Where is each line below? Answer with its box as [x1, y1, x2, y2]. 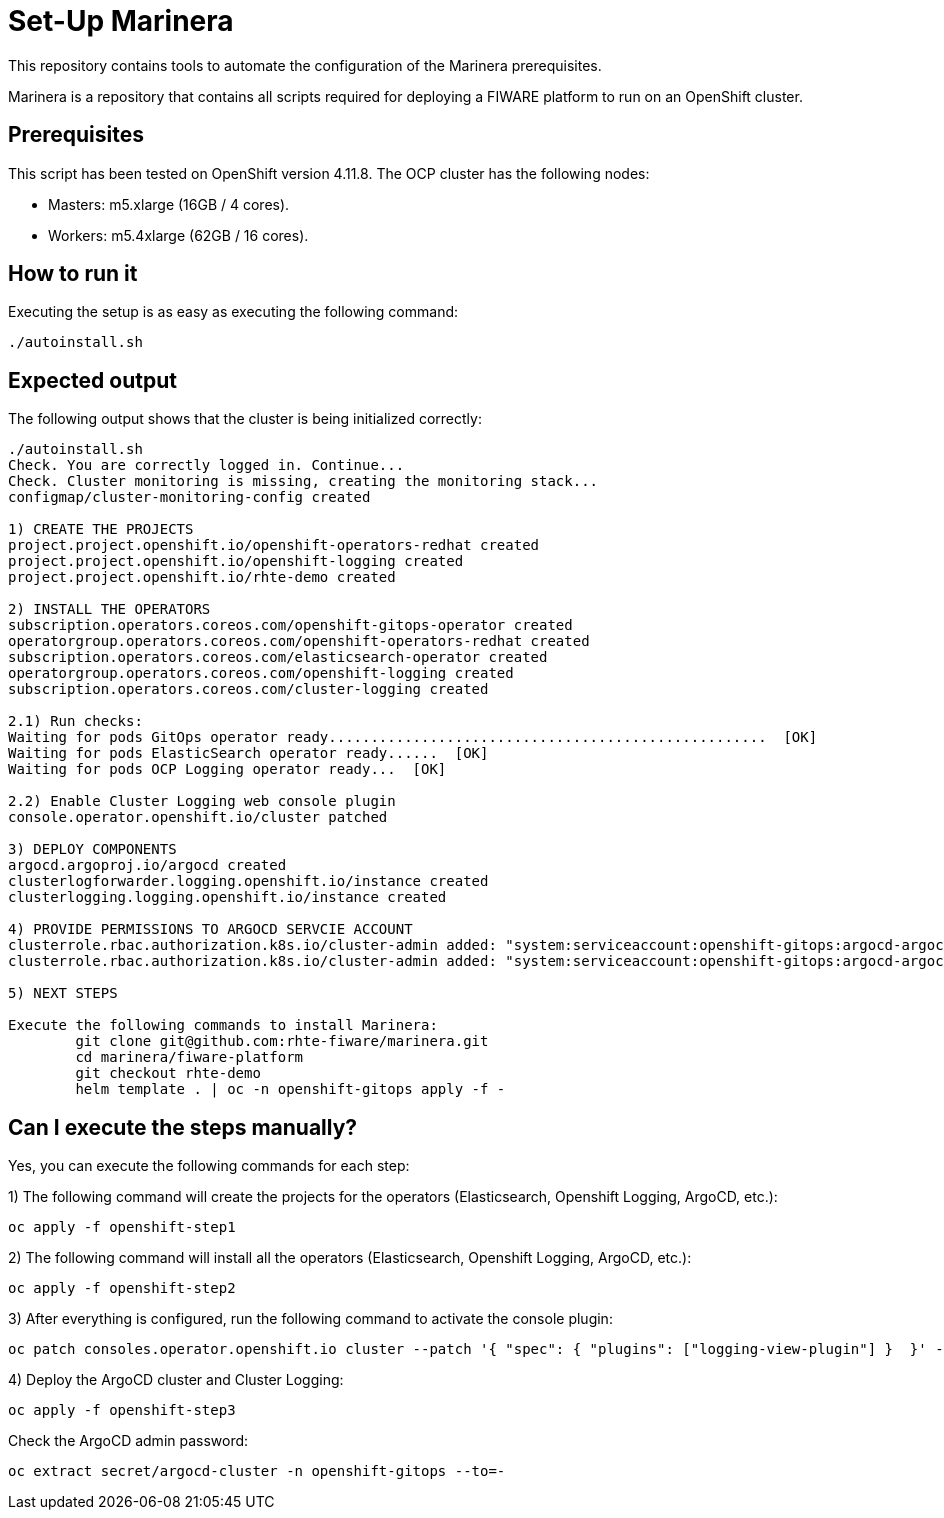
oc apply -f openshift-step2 [8, 1280, 236, 1297]
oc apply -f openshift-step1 [8, 1219, 236, 1236]
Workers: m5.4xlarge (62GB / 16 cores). [48, 226, 309, 244]
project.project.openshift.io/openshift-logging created [8, 553, 464, 570]
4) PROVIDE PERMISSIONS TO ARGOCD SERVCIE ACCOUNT [8, 921, 413, 938]
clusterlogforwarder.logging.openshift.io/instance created [8, 873, 489, 890]
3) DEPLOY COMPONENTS [8, 841, 177, 858]
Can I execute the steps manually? [8, 1114, 358, 1140]
